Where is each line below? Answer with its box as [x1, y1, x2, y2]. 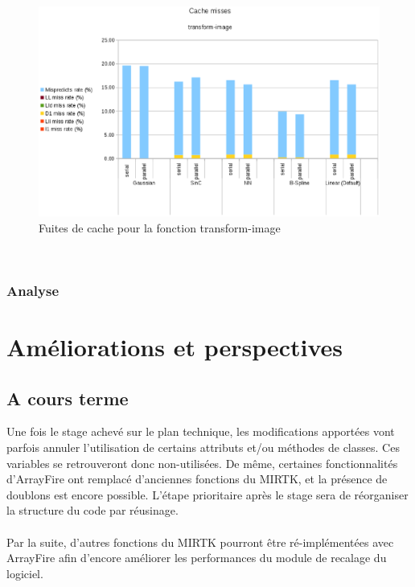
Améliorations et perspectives [6, 330, 343, 363]
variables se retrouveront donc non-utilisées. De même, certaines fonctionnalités [6, 454, 398, 471]
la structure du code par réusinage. [6, 502, 179, 519]
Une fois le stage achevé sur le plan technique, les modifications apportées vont [6, 423, 395, 440]
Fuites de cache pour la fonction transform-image [39, 219, 281, 236]
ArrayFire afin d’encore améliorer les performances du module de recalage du [6, 549, 387, 566]
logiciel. [6, 564, 43, 581]
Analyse [6, 280, 60, 300]
